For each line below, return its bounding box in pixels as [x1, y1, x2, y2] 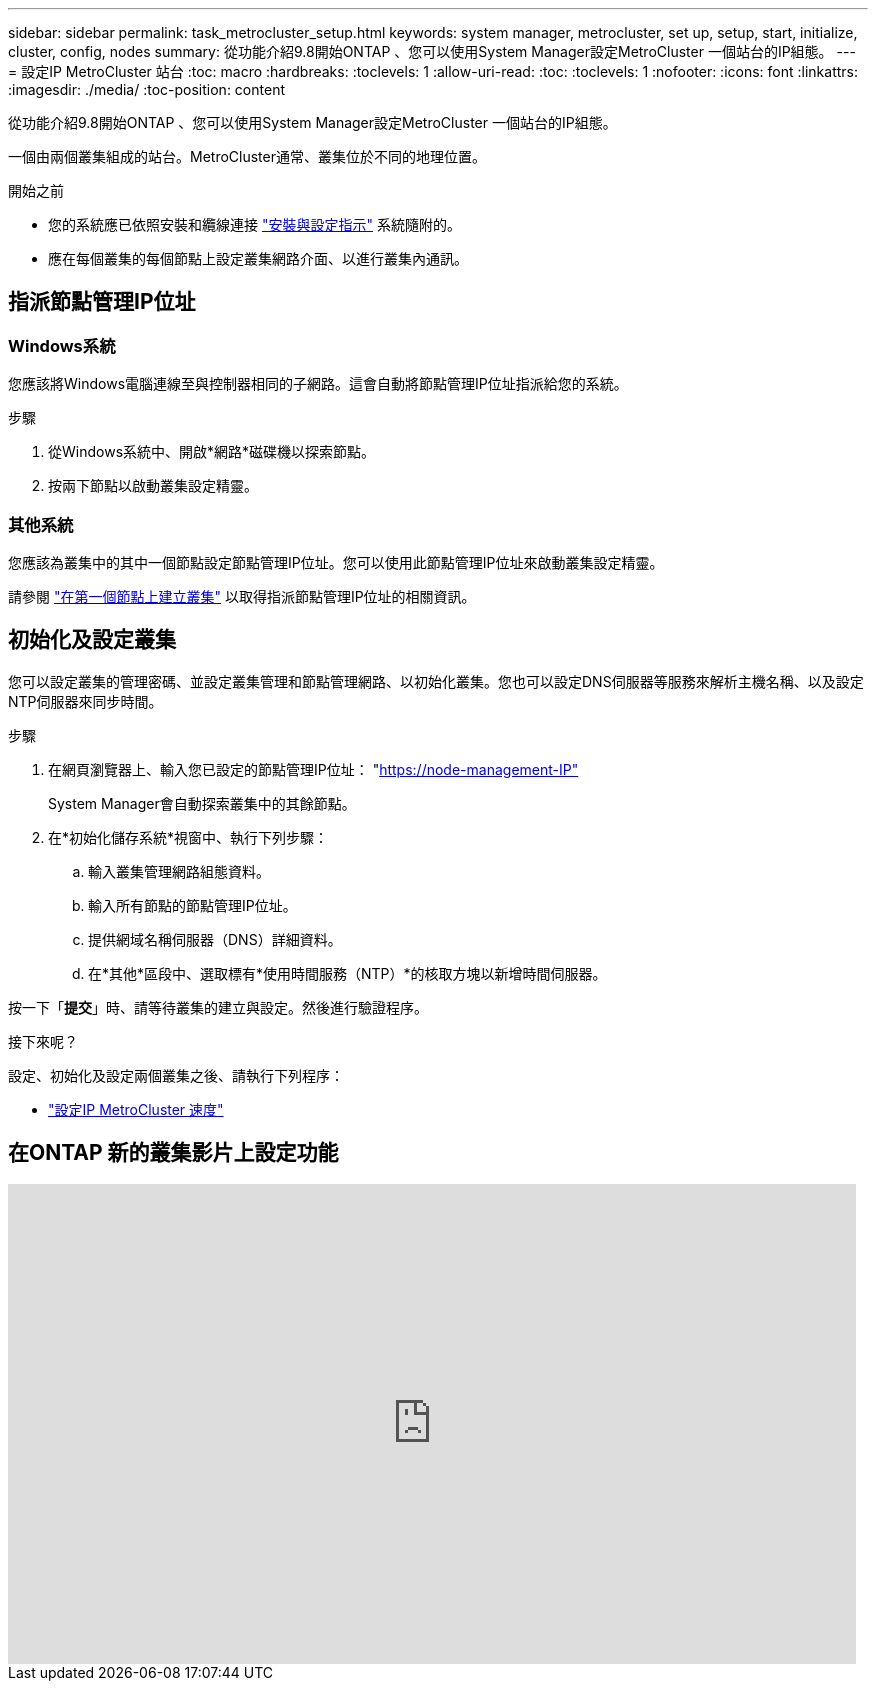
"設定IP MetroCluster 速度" [48, 1100, 224, 1118]
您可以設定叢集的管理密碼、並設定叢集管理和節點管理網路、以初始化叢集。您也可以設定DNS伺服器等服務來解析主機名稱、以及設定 [8, 672, 864, 690]
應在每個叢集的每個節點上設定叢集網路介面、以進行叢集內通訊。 [48, 250, 468, 267]
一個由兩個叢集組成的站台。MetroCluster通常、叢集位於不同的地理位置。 [8, 148, 486, 165]
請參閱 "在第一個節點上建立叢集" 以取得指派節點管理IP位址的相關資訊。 [8, 587, 476, 605]
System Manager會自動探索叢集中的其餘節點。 [48, 794, 356, 812]
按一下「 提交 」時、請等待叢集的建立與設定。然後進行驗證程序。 [8, 998, 428, 1016]
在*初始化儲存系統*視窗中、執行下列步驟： [48, 828, 329, 846]
